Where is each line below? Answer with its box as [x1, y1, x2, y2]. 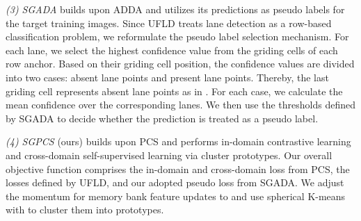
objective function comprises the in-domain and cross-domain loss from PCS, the [6, 161, 350, 176]
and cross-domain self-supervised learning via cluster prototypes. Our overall [6, 147, 332, 162]
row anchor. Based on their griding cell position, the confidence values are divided [6, 56, 355, 71]
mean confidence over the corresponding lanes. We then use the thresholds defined [6, 97, 355, 112]
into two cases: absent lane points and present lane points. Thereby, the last [6, 69, 329, 84]
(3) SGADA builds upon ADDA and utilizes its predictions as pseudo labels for [6, 2, 345, 16]
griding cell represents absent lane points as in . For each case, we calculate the [6, 83, 343, 98]
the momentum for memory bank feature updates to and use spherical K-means [6, 188, 346, 203]
